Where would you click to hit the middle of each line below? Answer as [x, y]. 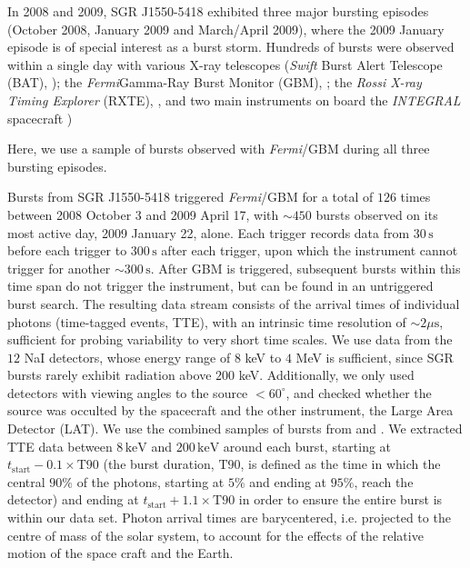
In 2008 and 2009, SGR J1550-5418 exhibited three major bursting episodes [218, 11]
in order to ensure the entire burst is [340, 499]
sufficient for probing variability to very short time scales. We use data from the [230, 339]
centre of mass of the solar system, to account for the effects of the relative [215, 535]
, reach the [384, 481]
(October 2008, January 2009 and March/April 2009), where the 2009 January [226, 29]
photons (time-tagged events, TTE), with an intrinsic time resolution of [207, 321]
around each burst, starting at [307, 446]
